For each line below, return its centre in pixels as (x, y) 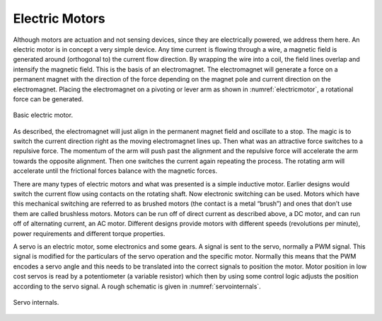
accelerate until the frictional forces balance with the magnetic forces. (115, 171)
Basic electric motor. (43, 115)
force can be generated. (48, 98)
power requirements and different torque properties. (89, 233)
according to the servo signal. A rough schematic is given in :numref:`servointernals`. (137, 286)
